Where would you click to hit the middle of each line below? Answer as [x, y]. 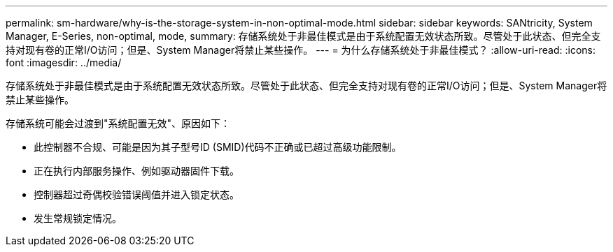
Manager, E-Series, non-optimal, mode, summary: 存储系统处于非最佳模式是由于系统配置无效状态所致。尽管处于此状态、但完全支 [303, 36]
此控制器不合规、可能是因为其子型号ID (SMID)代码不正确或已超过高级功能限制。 [218, 147]
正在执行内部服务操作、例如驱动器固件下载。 [136, 171]
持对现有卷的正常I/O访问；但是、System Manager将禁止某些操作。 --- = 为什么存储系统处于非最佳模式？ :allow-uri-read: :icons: [301, 50]
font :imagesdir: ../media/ [64, 62]
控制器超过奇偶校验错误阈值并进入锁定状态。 [136, 194]
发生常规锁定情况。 [78, 218]
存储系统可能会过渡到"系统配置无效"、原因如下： [118, 123]
